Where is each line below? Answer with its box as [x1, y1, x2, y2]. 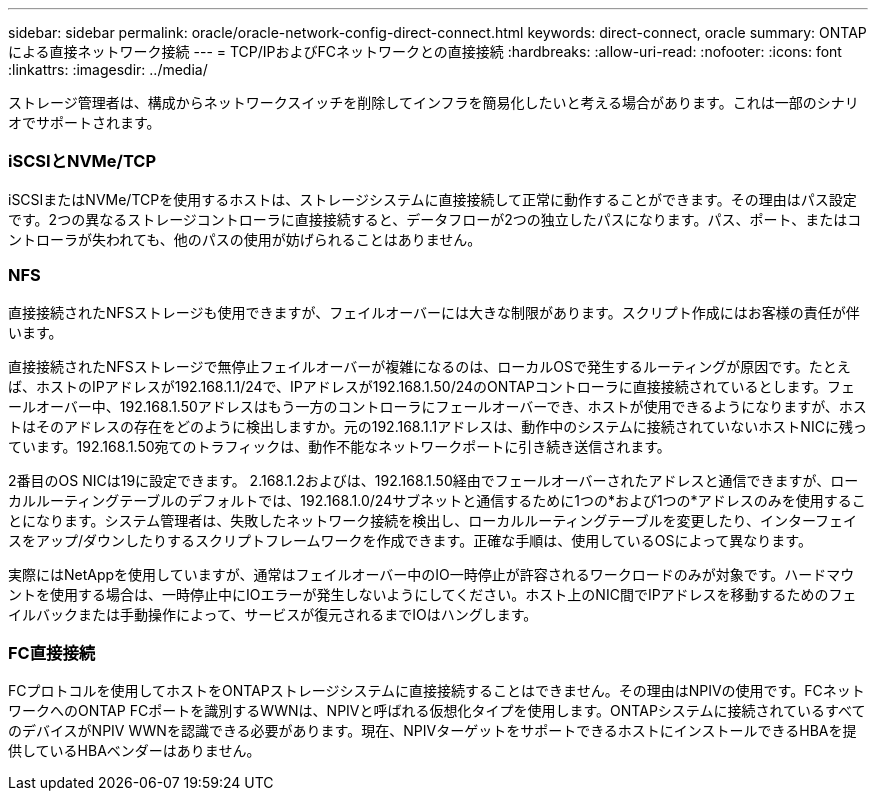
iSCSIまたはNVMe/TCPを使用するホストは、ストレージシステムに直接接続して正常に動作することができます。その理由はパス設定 [8, 190, 857, 208]
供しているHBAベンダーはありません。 [8, 742, 261, 760]
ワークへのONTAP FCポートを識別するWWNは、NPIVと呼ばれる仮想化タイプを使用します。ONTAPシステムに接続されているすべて [8, 702, 866, 720]
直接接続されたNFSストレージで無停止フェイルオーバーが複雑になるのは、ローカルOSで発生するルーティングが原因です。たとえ [8, 357, 851, 375]
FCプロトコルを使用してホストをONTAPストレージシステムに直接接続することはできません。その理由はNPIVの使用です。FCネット [8, 682, 865, 700]
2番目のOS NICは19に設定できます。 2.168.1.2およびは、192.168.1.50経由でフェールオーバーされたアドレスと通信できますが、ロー [8, 471, 859, 489]
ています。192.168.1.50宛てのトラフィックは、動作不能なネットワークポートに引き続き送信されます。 [8, 437, 671, 455]
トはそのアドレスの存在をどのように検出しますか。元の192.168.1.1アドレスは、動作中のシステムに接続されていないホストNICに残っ [8, 417, 867, 435]
